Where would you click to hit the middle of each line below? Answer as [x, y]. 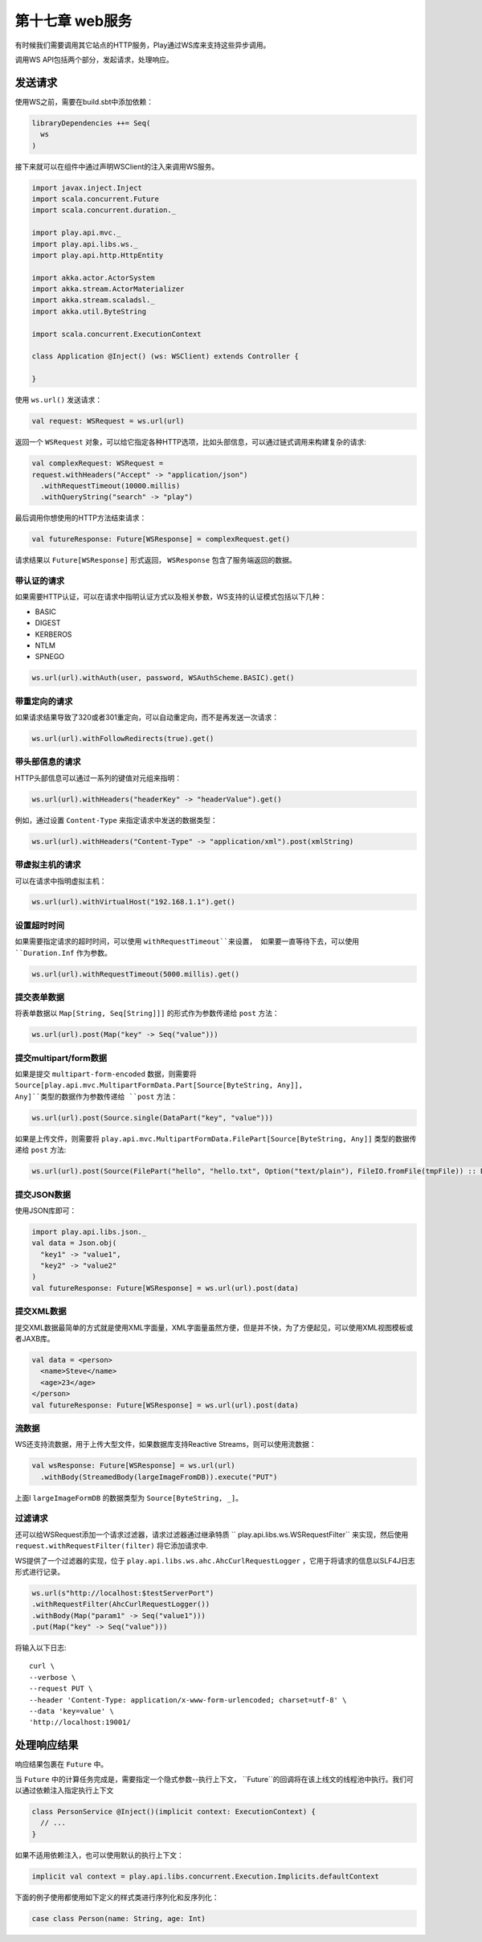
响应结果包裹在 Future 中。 [61, 1764]
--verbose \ [53, 1677]
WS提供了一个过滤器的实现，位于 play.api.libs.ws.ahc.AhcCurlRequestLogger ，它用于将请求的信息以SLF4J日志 [215, 1560]
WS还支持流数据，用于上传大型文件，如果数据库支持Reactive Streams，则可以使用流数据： [165, 1444]
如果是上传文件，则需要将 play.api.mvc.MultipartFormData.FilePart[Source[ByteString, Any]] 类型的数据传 [216, 1138]
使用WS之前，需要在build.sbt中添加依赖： [84, 101]
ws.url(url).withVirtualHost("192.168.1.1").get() [134, 902]
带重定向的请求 [44, 701]
